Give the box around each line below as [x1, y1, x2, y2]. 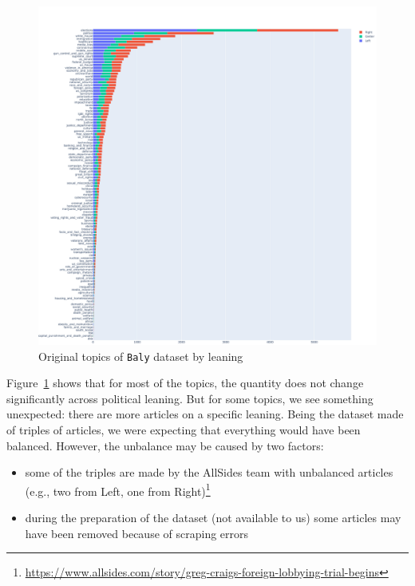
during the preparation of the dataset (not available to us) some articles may [25, 509, 401, 526]
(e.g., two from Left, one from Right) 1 [25, 480, 211, 499]
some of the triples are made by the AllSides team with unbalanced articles [25, 464, 393, 481]
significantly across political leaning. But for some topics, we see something [6, 390, 373, 406]
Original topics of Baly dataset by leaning [38, 347, 243, 364]
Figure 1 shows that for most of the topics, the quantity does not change [6, 374, 364, 391]
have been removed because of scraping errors [25, 525, 249, 541]
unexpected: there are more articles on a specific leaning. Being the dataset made [6, 406, 404, 422]
